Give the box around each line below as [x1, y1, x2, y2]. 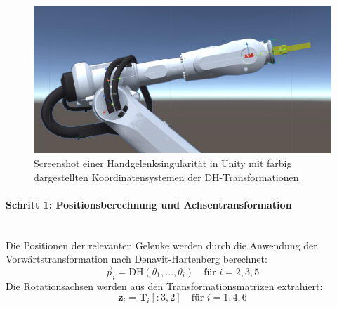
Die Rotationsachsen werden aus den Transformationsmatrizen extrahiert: [6, 278, 323, 293]
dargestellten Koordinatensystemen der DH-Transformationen [34, 169, 299, 184]
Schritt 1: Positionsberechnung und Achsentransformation [6, 197, 292, 211]
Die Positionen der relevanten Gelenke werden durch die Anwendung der [6, 237, 317, 252]
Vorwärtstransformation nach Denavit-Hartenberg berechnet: [6, 251, 267, 266]
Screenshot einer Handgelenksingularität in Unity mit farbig [34, 155, 292, 170]
